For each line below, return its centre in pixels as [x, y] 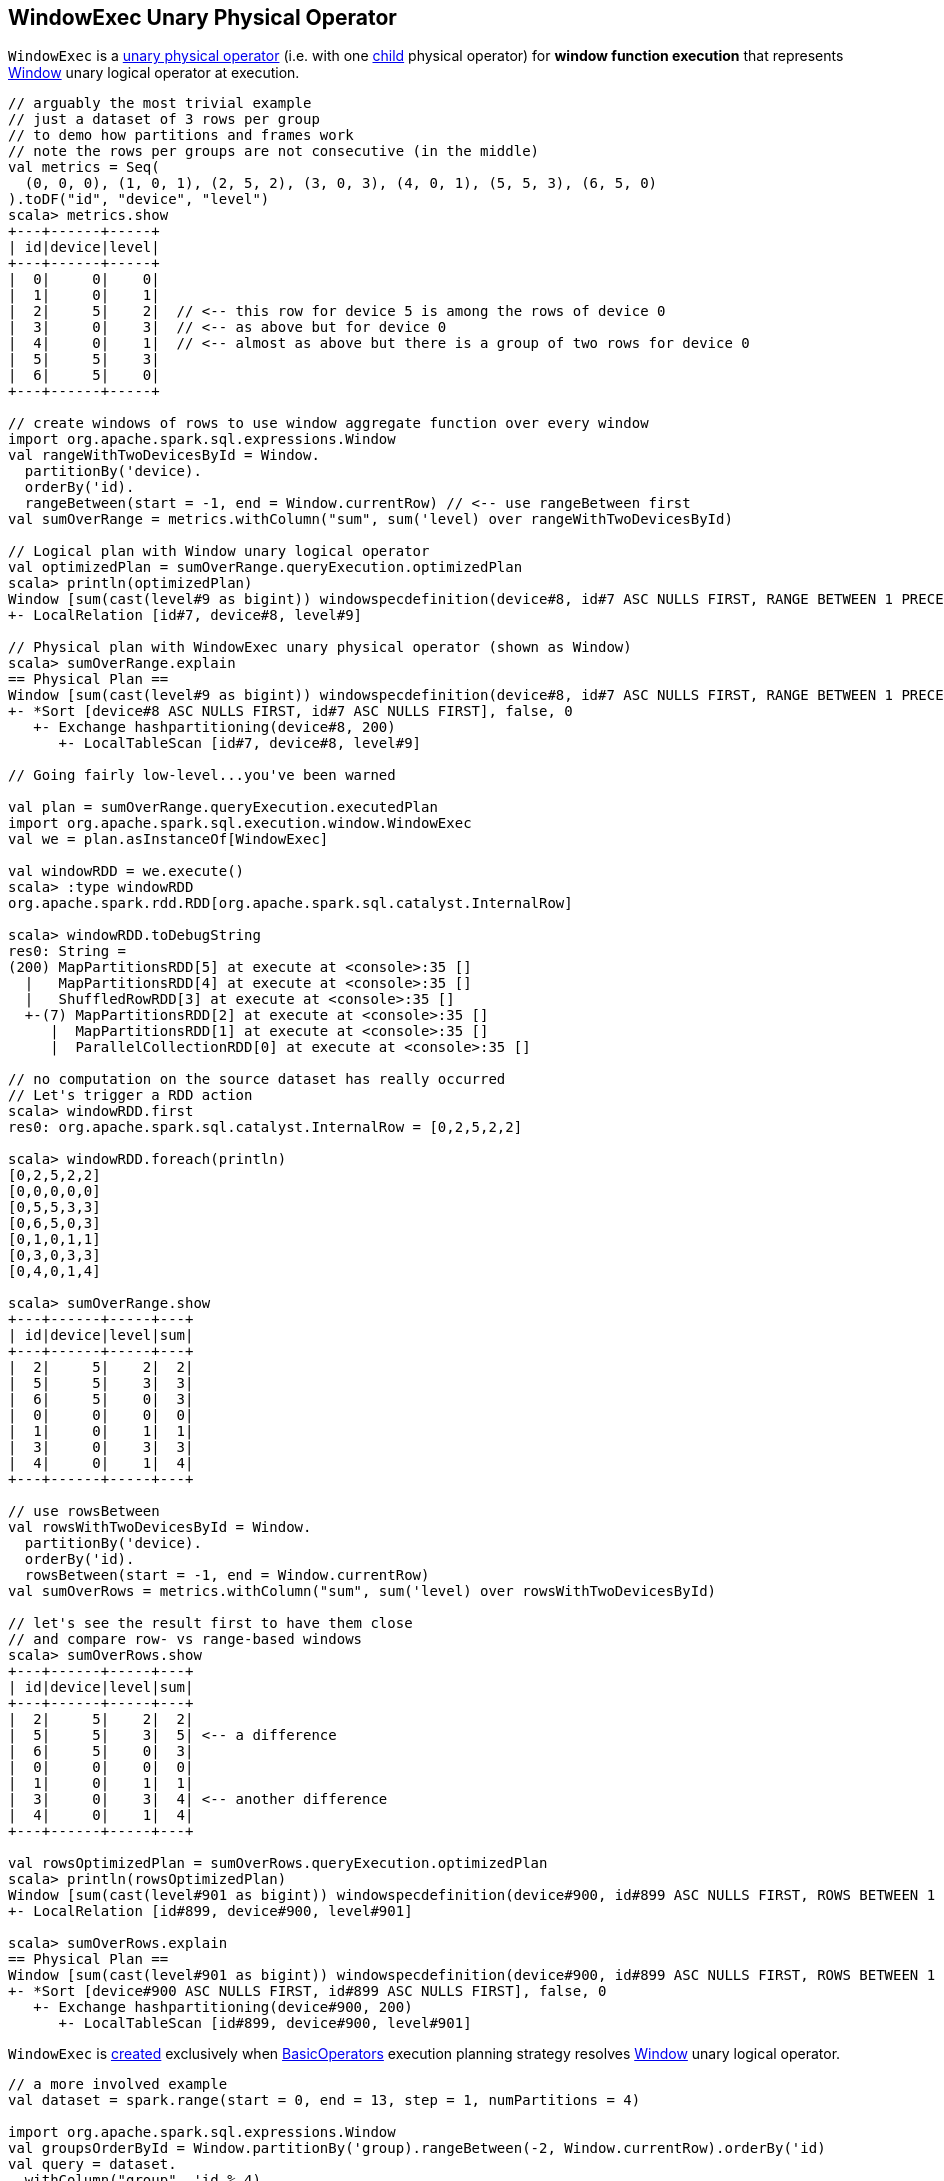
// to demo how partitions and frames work [181, 135]
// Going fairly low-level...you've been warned [202, 775]
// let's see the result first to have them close [210, 1623]
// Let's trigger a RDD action [130, 1095]
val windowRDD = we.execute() [126, 871]
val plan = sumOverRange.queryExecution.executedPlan [223, 807]
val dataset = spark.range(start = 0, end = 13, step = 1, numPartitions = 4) [324, 2100]
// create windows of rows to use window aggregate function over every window [328, 423]
